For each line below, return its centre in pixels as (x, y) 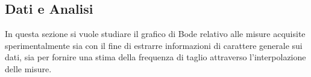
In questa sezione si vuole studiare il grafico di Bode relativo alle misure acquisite (155, 34)
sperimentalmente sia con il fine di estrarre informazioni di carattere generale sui (154, 45)
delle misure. (28, 68)
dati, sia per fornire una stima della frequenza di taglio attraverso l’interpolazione (155, 57)
